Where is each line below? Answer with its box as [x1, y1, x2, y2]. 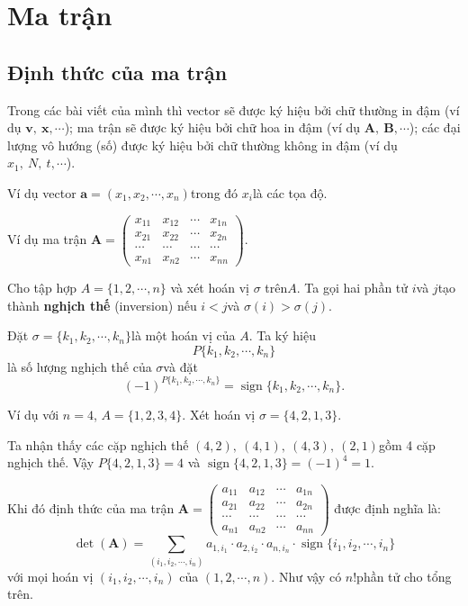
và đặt [163, 357, 198, 375]
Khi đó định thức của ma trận [7, 499, 175, 518]
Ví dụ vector [7, 183, 76, 202]
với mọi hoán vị [7, 566, 94, 585]
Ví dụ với [7, 404, 59, 423]
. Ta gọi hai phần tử [296, 278, 409, 297]
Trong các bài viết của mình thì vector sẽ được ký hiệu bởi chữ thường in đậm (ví [7, 100, 460, 119]
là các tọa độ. [252, 183, 328, 202]
